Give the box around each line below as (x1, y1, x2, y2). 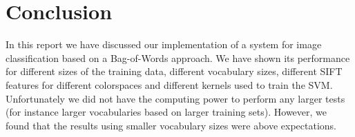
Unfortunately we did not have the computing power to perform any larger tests (6, 91, 345, 105)
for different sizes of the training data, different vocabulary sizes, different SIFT (6, 64, 343, 78)
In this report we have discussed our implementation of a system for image (6, 37, 322, 52)
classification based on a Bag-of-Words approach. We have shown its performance (6, 50, 350, 65)
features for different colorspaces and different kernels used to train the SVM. (6, 77, 333, 92)
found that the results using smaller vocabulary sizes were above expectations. (6, 118, 337, 132)
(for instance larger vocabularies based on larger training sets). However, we (6, 105, 327, 119)
